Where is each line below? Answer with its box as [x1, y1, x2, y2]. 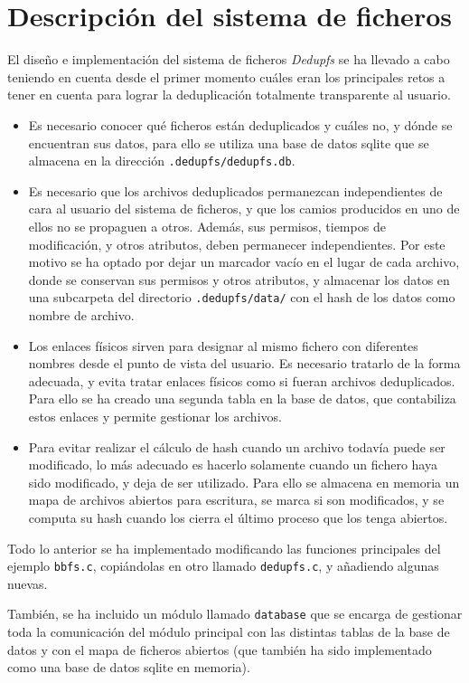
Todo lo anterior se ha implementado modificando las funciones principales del [7, 538, 441, 557]
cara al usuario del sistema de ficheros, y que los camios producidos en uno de [28, 199, 460, 218]
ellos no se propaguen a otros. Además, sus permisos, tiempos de [28, 216, 386, 235]
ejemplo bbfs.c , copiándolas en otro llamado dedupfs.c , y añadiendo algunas [7, 556, 439, 575]
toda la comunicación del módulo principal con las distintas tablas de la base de [7, 622, 450, 640]
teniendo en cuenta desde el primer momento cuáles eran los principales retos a [7, 67, 446, 86]
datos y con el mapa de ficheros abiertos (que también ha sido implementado [7, 640, 432, 659]
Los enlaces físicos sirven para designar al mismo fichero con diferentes [28, 336, 418, 355]
